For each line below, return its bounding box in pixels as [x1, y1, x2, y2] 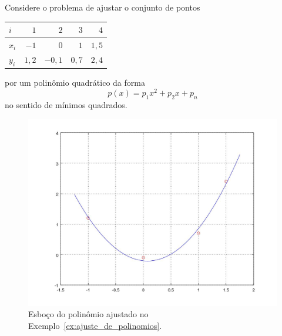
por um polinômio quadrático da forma [5, 76, 145, 89]
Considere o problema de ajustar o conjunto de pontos [5, 1, 200, 13]
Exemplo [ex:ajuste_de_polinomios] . [28, 319, 162, 331]
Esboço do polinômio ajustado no [28, 308, 149, 320]
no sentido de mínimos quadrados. [5, 98, 127, 110]
